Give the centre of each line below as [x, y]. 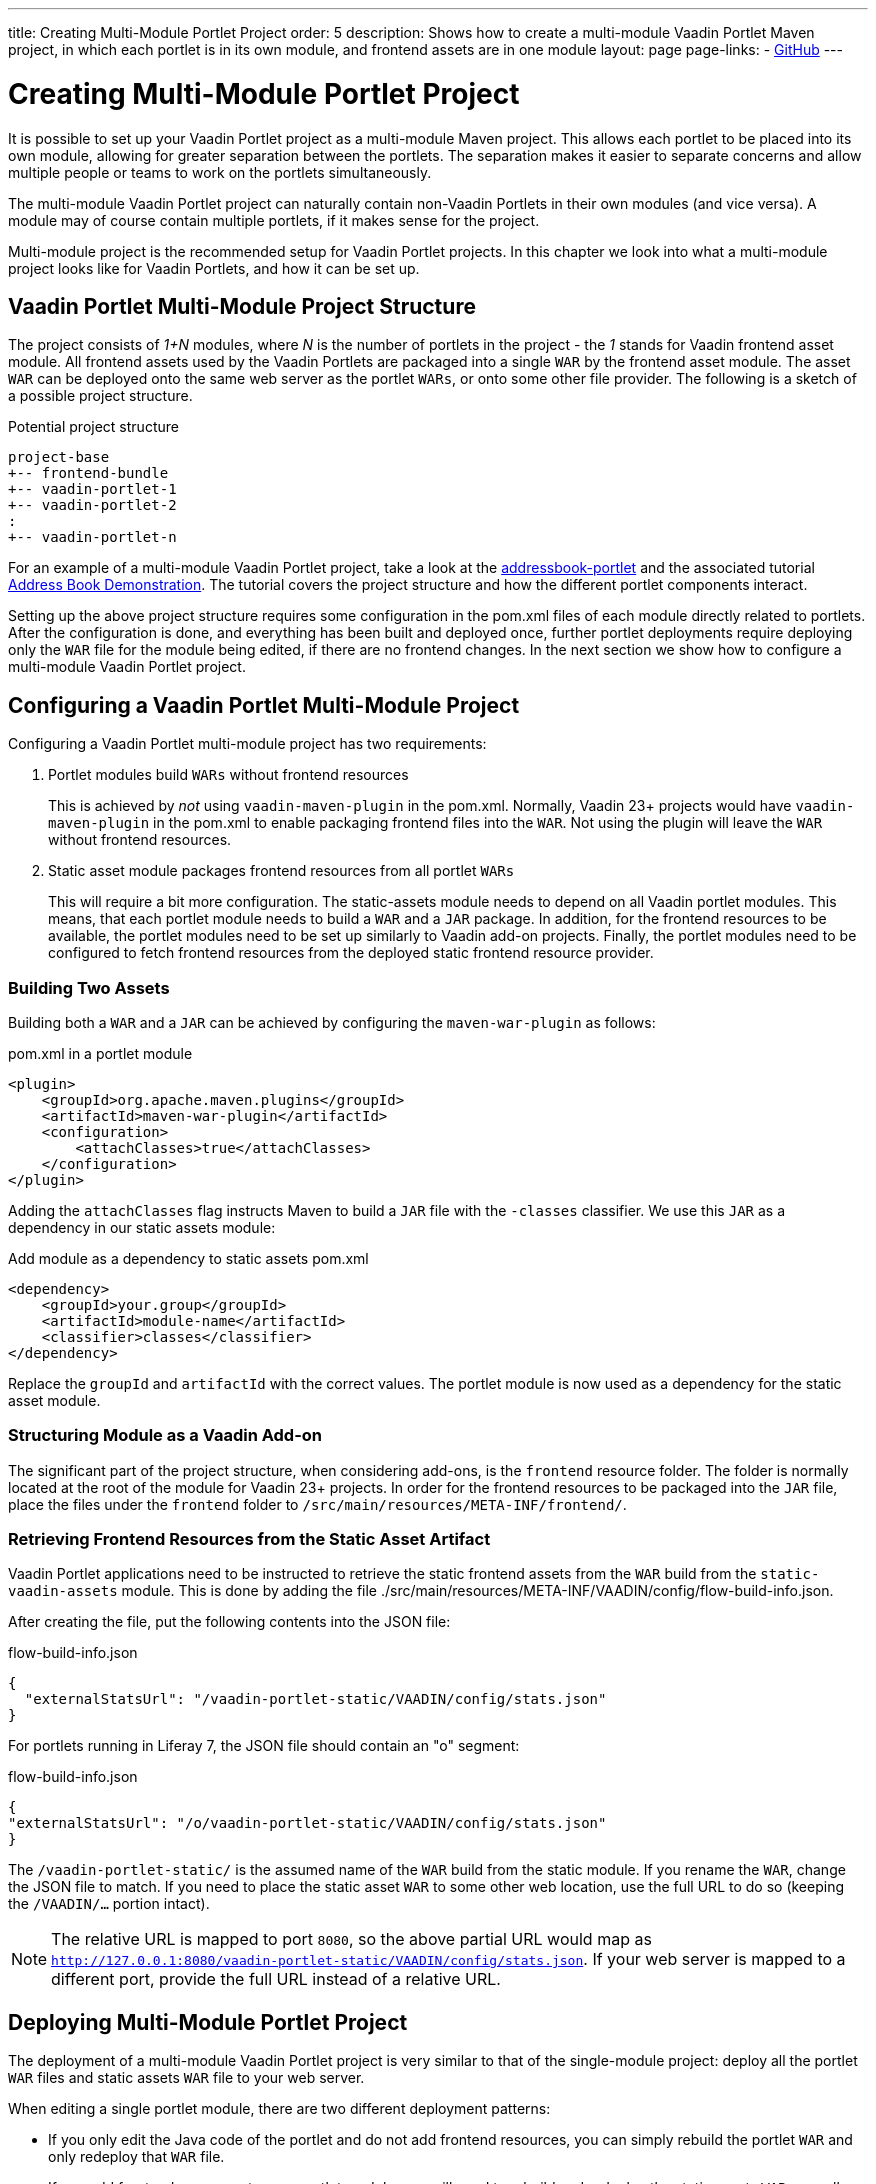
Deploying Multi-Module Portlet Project [208, 2022]
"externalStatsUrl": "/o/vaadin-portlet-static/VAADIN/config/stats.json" [307, 1823]
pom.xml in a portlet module [100, 1053]
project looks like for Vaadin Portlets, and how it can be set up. [214, 268]
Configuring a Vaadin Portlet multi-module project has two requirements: [247, 744]
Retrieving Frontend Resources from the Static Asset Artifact [249, 1539]
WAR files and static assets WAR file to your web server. [186, 2078]
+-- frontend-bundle [88, 473]
